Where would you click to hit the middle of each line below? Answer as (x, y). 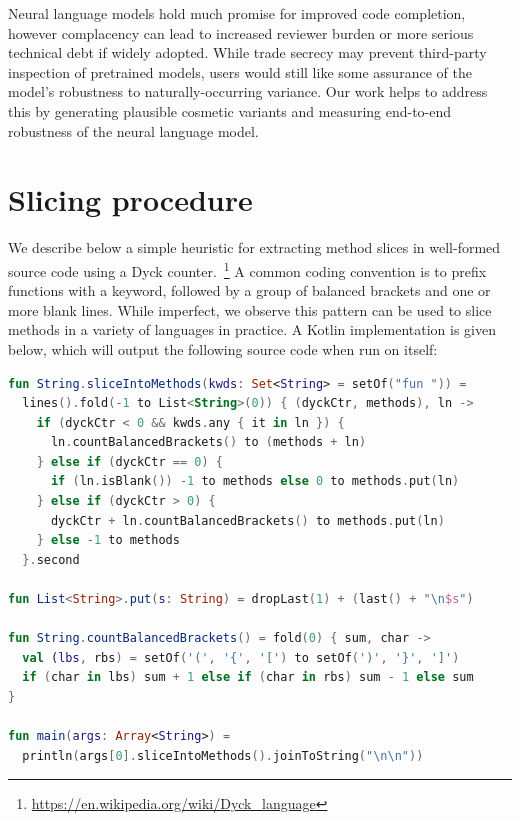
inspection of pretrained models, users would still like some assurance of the (240, 71)
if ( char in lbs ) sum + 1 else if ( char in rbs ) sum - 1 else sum (248, 677)
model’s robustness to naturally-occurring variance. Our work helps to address (248, 91)
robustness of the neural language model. (133, 130)
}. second (51, 559)
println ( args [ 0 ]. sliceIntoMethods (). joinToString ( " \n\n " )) (223, 755)
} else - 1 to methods (108, 540)
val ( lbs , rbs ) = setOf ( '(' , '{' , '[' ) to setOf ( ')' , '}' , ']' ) (241, 657)
